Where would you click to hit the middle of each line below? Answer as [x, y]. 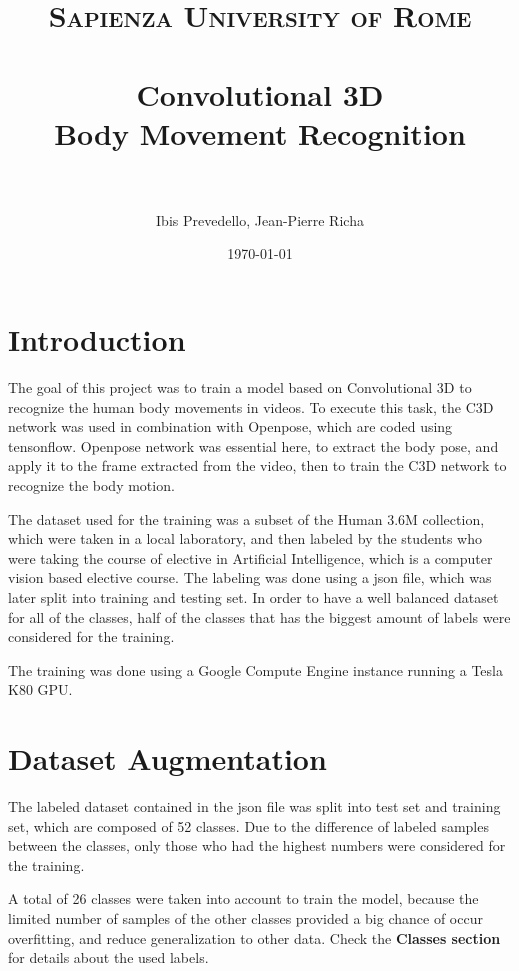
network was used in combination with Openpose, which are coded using [230, 426]
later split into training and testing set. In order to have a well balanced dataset [253, 596]
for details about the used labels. [108, 957]
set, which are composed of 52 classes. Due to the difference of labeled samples [248, 825]
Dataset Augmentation [167, 758]
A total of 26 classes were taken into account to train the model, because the [243, 898]
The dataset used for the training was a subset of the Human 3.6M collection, [246, 518]
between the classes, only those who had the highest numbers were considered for [257, 845]
